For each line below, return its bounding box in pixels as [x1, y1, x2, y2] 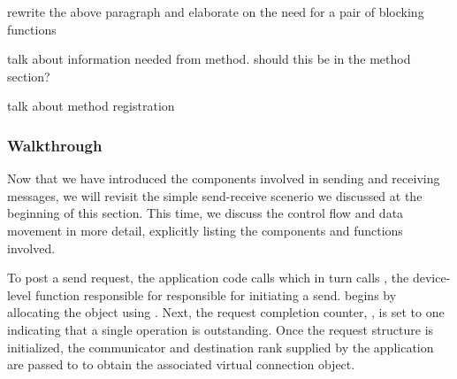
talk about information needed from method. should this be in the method [7, 50, 411, 68]
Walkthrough [7, 134, 103, 156]
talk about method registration [7, 97, 175, 115]
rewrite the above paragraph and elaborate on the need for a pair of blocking [7, 3, 424, 20]
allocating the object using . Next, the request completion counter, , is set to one [7, 303, 445, 321]
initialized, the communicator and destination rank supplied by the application [7, 337, 434, 356]
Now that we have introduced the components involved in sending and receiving [7, 169, 440, 188]
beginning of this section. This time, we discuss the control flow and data [7, 204, 404, 222]
